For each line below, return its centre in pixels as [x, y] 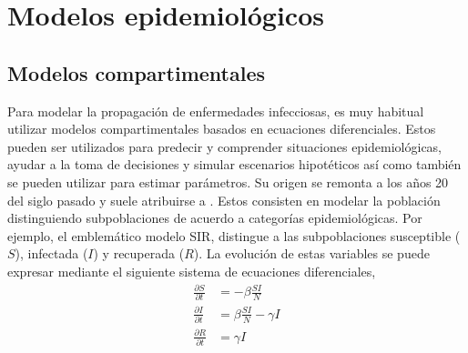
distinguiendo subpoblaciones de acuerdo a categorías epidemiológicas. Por [215, 218]
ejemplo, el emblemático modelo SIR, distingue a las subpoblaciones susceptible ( [234, 235]
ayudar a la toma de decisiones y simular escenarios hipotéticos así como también [234, 164]
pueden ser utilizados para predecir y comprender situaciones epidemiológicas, [225, 146]
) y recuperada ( [139, 253]
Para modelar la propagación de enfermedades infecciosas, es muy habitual [216, 111]
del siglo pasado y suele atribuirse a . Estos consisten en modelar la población [224, 200]
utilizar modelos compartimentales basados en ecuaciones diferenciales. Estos [222, 129]
